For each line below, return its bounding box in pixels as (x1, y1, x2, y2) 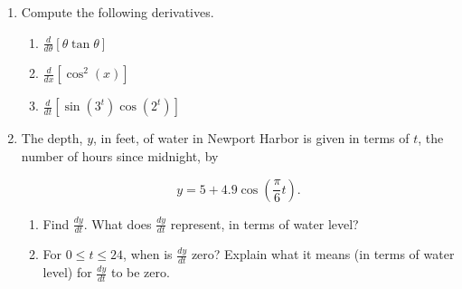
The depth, (21, 129, 83, 148)
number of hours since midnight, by (21, 147, 219, 166)
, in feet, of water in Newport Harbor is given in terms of (93, 129, 410, 148)
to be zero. (110, 263, 170, 282)
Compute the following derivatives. (21, 3, 214, 21)
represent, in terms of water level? (170, 214, 359, 233)
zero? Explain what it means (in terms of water (191, 245, 455, 264)
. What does (83, 214, 152, 233)
